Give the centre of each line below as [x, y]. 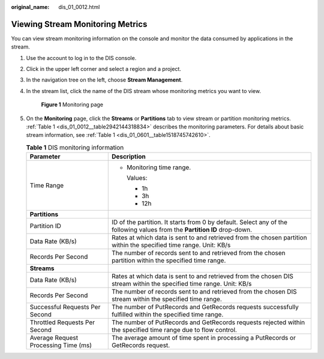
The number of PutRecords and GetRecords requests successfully [205, 307]
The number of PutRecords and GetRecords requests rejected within [208, 322]
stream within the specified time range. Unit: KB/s [181, 284]
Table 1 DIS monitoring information [75, 147]
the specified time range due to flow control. [174, 330]
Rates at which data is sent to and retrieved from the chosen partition [209, 238]
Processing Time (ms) [61, 345]
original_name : [30, 7]
